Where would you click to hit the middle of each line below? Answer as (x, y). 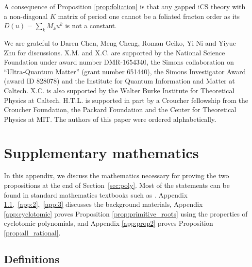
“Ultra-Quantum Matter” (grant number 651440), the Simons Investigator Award (125, 71)
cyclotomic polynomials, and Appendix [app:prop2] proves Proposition (109, 223)
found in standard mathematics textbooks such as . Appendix (96, 194)
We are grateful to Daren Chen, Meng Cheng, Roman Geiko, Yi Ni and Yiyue (120, 42)
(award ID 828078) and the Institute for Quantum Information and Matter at (119, 81)
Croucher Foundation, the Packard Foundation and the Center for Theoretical (120, 109)
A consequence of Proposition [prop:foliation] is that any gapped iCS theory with (125, 6)
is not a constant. (91, 25)
